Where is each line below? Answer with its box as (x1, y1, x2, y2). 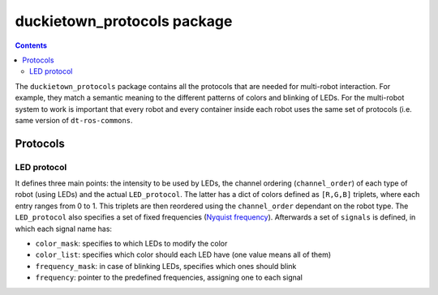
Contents (15, 41, 48, 50)
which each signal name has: (15, 224, 113, 233)
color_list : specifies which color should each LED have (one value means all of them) (35, 250, 332, 259)
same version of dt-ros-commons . (15, 115, 133, 125)
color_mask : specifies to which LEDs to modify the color (35, 239, 228, 248)
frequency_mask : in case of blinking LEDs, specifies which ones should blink (35, 261, 297, 271)
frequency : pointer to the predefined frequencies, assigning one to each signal (35, 272, 303, 283)
